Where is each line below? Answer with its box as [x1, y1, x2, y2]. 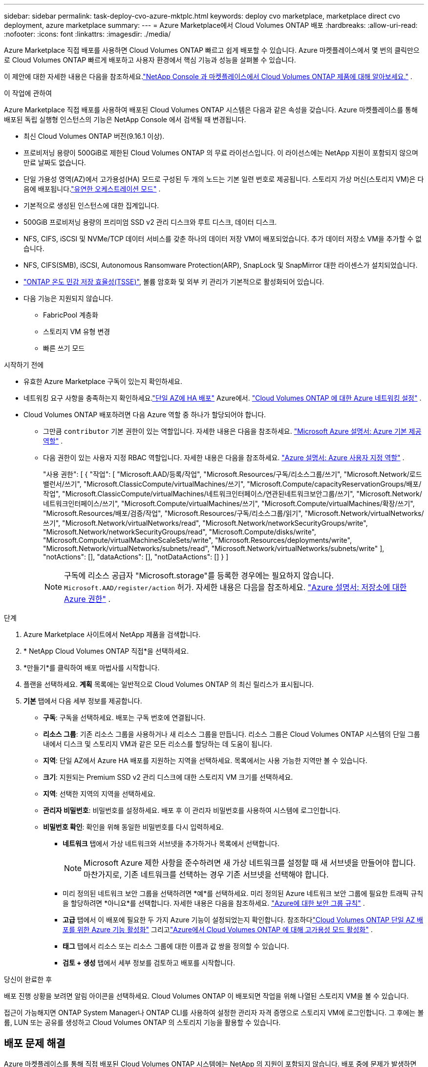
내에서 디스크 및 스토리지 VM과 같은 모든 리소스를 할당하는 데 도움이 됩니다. [43, 740, 272, 748]
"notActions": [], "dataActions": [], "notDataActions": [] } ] [43, 553, 229, 561]
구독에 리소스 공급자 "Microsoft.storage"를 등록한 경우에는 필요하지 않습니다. [64, 571, 334, 580]
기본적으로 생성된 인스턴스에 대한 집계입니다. [23, 201, 159, 210]
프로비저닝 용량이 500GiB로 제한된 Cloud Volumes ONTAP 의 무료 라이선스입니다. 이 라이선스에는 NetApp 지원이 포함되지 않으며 [23, 149, 418, 157]
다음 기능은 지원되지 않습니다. [23, 294, 113, 302]
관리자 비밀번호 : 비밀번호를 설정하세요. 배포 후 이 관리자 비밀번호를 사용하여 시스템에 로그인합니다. [43, 806, 341, 814]
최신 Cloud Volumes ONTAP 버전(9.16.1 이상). [23, 132, 165, 140]
